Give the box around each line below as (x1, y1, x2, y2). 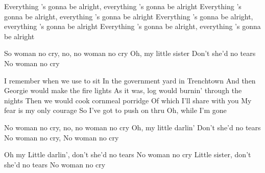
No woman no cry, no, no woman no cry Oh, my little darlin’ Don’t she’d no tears (4, 122, 261, 132)
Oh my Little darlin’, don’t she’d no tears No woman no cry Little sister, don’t (4, 149, 251, 160)
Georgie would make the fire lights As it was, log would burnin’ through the (4, 85, 242, 96)
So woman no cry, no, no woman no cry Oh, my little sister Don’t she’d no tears (4, 48, 256, 59)
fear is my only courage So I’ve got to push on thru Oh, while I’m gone (4, 105, 227, 116)
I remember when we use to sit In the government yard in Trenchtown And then (4, 75, 256, 85)
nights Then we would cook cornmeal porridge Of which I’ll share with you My (4, 95, 252, 105)
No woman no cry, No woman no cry (4, 132, 119, 142)
